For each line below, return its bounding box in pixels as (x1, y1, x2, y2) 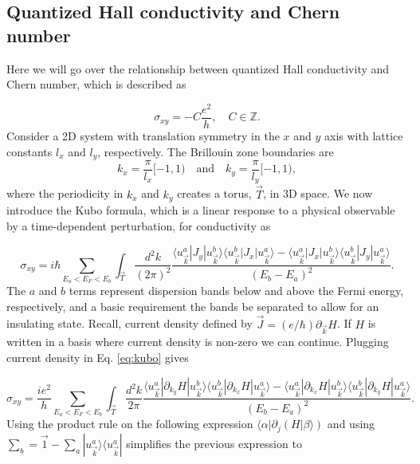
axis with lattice (324, 127, 403, 144)
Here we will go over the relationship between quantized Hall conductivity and (6, 60, 390, 77)
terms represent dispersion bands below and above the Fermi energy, (69, 282, 404, 299)
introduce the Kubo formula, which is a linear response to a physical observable (6, 202, 395, 218)
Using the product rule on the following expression (6, 415, 253, 432)
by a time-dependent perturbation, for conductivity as (6, 217, 271, 234)
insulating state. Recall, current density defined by (6, 315, 253, 332)
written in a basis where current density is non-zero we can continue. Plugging (6, 333, 389, 350)
